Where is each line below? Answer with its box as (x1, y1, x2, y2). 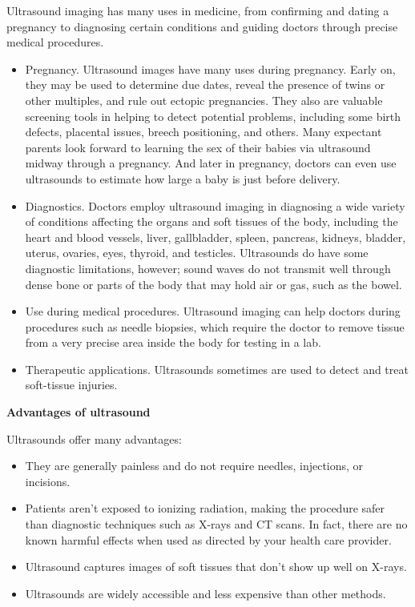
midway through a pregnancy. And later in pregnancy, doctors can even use (25, 155, 397, 171)
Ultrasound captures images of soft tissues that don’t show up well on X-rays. (25, 558, 407, 575)
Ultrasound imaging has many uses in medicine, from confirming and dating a (6, 2, 389, 18)
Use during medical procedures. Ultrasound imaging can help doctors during (25, 303, 401, 320)
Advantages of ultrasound (6, 404, 151, 420)
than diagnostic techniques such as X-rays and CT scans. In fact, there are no (25, 516, 408, 533)
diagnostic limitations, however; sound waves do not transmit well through (25, 259, 391, 276)
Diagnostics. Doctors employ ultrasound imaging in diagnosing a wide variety (25, 197, 405, 214)
